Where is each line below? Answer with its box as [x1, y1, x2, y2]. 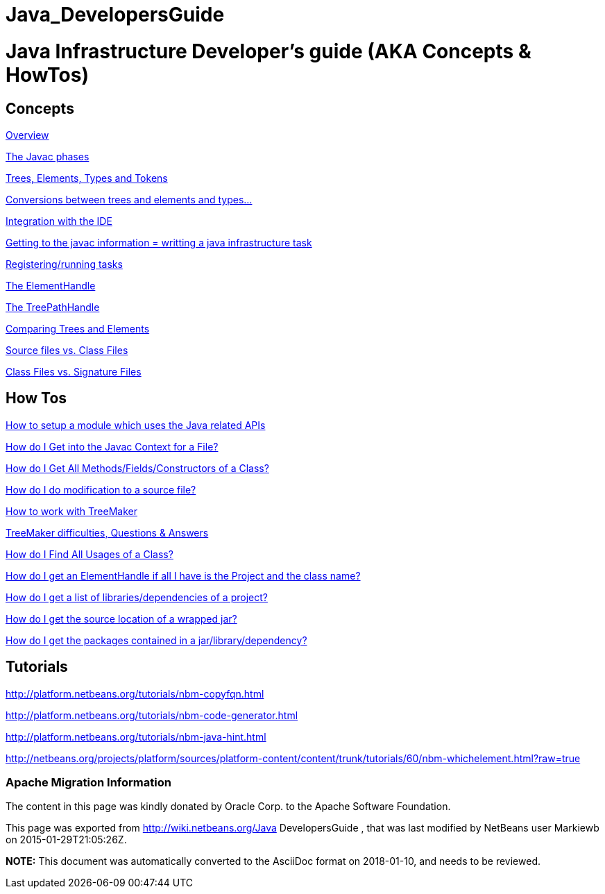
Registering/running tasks [6, 258, 123, 270]
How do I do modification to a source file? [6, 483, 196, 496]
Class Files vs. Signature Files [6, 365, 142, 378]
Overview [6, 128, 49, 141]
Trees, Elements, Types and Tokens [6, 171, 168, 184]
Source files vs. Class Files [6, 344, 128, 356]
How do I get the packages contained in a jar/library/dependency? [6, 634, 307, 646]
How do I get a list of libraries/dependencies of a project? [6, 591, 268, 603]
